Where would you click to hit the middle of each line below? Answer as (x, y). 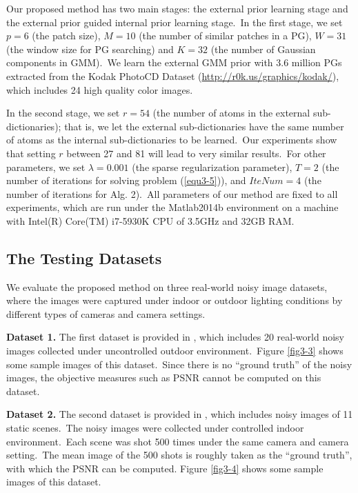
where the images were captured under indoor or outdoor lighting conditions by (175, 300)
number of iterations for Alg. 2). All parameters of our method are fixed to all (172, 193)
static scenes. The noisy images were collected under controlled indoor (155, 428)
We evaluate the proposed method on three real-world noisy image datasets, (167, 286)
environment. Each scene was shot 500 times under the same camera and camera (178, 441)
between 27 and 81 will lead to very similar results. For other (196, 153)
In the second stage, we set (63, 113)
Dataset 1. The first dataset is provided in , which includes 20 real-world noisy (175, 337)
